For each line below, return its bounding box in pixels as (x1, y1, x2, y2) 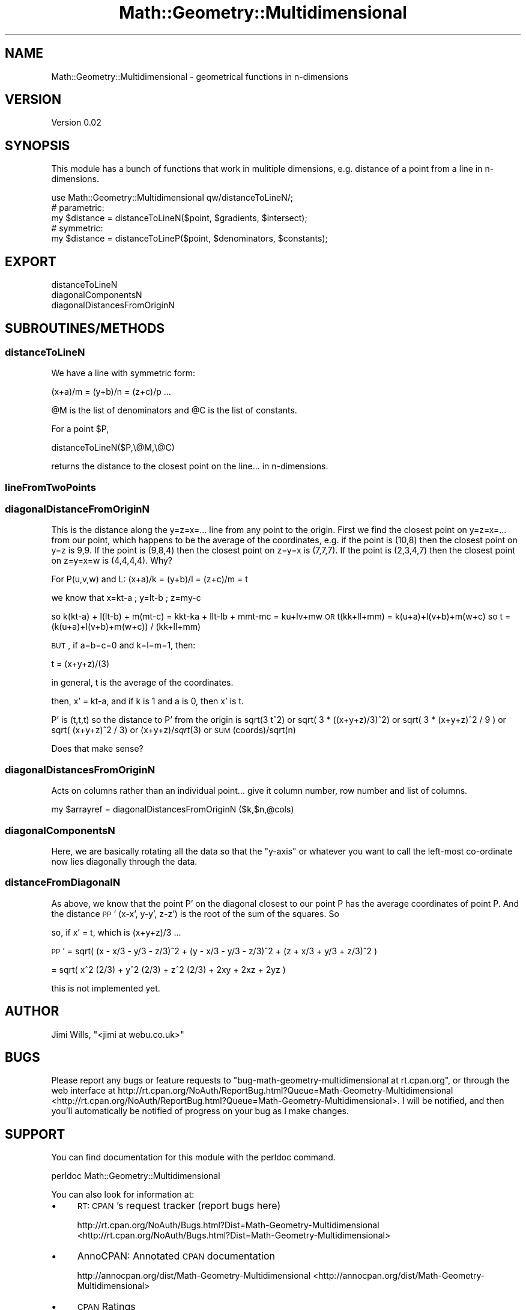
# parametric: (51, 203, 104, 213)
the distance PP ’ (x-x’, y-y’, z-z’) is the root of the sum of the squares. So (51, 908, 339, 919)
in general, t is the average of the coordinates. (51, 677, 234, 688)
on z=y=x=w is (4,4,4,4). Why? (51, 555, 173, 566)
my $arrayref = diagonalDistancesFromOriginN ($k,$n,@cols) (51, 804, 294, 815)
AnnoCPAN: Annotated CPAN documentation (77, 1250, 275, 1263)
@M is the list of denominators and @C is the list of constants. (51, 405, 297, 416)
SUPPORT (5, 1126, 65, 1142)
